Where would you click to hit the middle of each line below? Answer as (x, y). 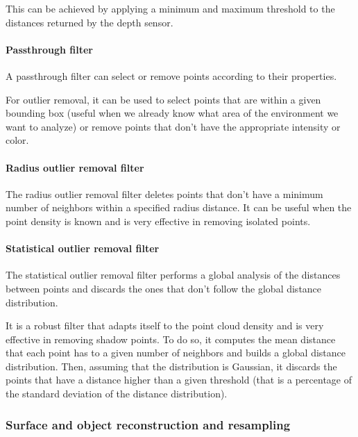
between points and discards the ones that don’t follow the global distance (164, 288)
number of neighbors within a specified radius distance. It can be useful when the (179, 207)
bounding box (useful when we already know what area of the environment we (172, 113)
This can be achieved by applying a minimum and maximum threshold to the (170, 8)
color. (17, 140)
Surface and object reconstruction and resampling (148, 424)
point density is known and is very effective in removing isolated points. (158, 221)
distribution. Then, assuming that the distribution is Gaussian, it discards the (171, 366)
